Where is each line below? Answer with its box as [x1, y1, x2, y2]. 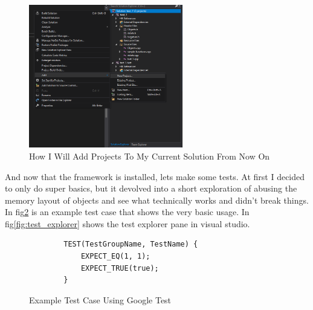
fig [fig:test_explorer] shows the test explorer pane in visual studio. [5, 217, 250, 230]
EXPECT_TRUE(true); [80, 263, 159, 273]
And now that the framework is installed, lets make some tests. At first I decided [5, 170, 305, 182]
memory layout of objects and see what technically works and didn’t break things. [5, 193, 309, 206]
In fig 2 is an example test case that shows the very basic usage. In [5, 205, 250, 218]
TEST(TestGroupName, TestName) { [63, 240, 198, 249]
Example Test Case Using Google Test [29, 293, 172, 306]
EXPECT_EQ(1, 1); [80, 252, 150, 261]
